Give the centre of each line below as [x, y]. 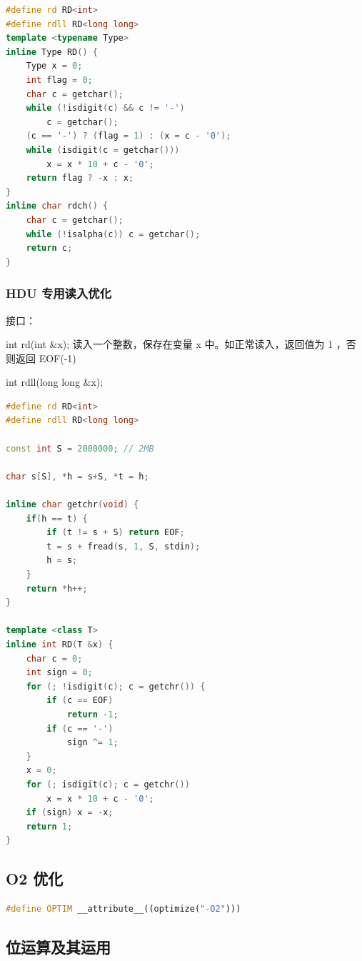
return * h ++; [57, 588]
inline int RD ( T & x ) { [60, 644]
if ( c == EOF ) [80, 701]
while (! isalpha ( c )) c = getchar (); [113, 234]
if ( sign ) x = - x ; [70, 813]
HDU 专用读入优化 [59, 293]
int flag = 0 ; [59, 80]
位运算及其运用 [58, 947]
